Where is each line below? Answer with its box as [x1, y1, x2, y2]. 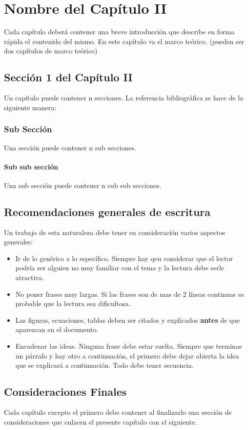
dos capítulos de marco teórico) [4, 46, 98, 56]
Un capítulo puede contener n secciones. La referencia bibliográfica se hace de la [4, 93, 244, 103]
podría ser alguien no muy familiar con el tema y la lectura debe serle [15, 263, 224, 273]
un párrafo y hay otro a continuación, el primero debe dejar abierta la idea [15, 350, 239, 360]
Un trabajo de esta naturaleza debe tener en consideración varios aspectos [4, 227, 226, 237]
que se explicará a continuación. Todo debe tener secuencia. [15, 360, 194, 370]
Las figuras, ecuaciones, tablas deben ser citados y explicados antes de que [15, 314, 240, 325]
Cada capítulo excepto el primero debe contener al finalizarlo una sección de [4, 407, 232, 417]
